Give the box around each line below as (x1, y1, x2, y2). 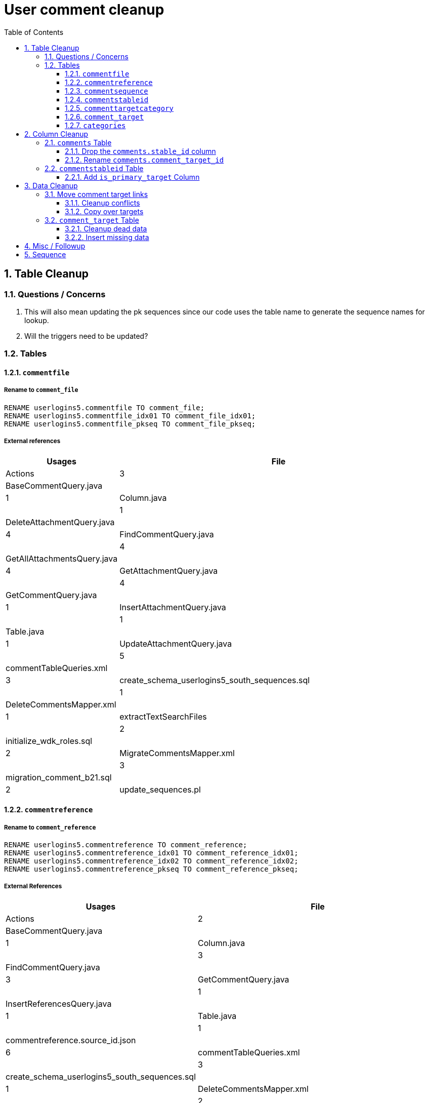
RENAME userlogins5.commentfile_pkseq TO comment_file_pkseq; (4, 419, 256, 428)
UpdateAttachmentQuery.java (119, 638, 232, 649)
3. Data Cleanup (24, 181, 78, 190)
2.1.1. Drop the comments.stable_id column (65, 146, 216, 155)
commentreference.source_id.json (6, 1035, 136, 1045)
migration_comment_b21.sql (6, 772, 112, 782)
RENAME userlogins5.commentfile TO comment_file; (4, 403, 205, 412)
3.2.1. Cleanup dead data (65, 224, 147, 233)
